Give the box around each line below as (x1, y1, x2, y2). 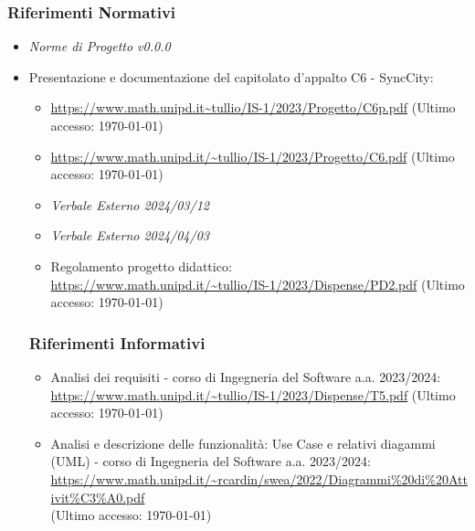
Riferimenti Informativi (28, 331, 206, 354)
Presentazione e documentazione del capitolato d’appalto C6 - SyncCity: (28, 67, 434, 86)
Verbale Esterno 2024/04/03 (50, 226, 209, 245)
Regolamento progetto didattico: (50, 256, 232, 275)
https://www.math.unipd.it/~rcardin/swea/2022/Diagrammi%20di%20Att (50, 469, 468, 488)
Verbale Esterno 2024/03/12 (50, 195, 209, 214)
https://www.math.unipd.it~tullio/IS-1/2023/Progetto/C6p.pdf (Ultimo (50, 98, 456, 117)
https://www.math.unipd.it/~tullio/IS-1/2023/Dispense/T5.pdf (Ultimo (50, 385, 456, 404)
